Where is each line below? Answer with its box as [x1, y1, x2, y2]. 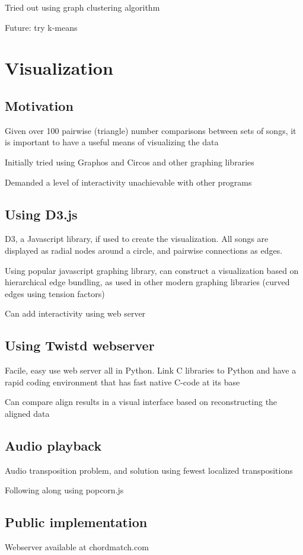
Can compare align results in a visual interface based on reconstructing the [5, 395, 278, 408]
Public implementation [5, 513, 148, 531]
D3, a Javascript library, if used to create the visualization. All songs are [5, 232, 269, 245]
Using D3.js [5, 205, 78, 223]
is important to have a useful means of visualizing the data [5, 136, 219, 148]
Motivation [5, 96, 74, 114]
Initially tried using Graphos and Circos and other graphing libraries [5, 155, 254, 168]
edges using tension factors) [5, 287, 105, 299]
